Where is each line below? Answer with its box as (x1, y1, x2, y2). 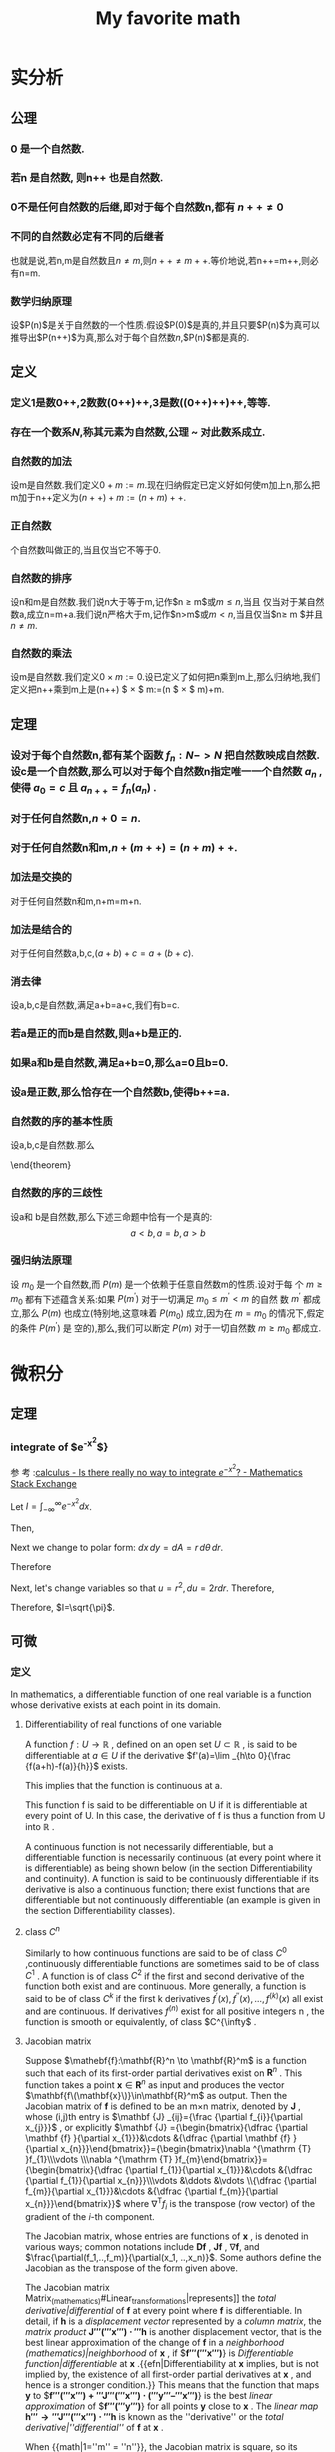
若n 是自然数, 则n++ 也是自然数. (10, 171, 164, 185)
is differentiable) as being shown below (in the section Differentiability (24, 1862, 313, 1874)
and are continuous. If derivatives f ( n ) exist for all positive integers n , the (24, 2003, 325, 2017)
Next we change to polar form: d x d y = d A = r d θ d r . (10, 1542, 224, 1554)
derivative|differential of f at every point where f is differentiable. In (24, 2305, 303, 2317)
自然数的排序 (10, 571, 73, 585)
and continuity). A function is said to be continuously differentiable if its (24, 1873, 320, 1885)
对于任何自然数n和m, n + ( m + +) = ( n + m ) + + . (10, 841, 238, 855)
